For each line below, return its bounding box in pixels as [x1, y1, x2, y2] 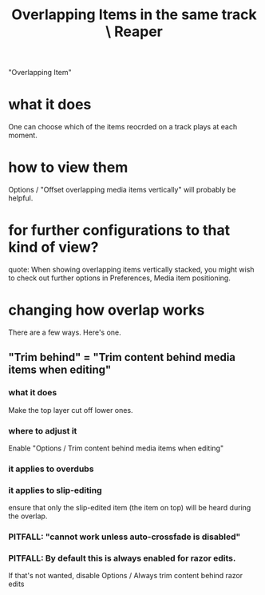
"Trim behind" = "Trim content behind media [8, 351, 236, 364]
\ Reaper [105, 22, 164, 41]
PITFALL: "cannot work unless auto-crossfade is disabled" [8, 531, 241, 542]
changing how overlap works [8, 301, 205, 319]
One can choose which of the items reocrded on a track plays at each [8, 122, 238, 132]
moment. [8, 130, 38, 141]
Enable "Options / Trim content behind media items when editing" [8, 443, 224, 453]
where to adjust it [8, 425, 77, 436]
